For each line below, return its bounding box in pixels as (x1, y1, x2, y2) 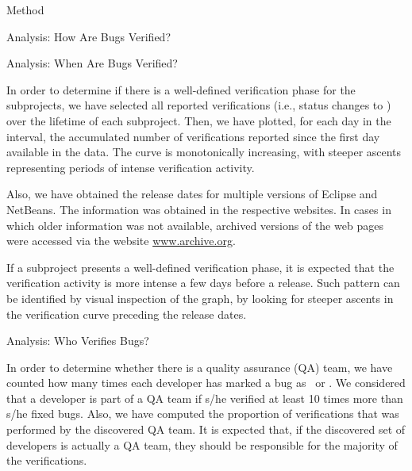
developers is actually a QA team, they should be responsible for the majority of (6, 436, 398, 453)
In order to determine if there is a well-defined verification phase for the (6, 81, 356, 98)
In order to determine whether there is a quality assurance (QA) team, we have (6, 358, 393, 375)
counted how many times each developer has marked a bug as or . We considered (6, 374, 406, 391)
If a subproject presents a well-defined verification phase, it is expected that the (6, 258, 395, 275)
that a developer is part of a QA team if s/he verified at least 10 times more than (6, 389, 403, 406)
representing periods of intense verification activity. (6, 159, 255, 175)
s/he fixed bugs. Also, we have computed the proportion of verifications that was (6, 405, 399, 422)
